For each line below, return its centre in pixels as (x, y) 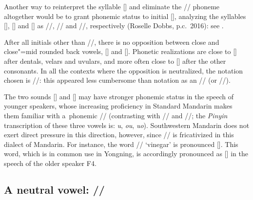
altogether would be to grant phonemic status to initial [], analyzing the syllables (125, 16)
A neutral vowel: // (54, 189)
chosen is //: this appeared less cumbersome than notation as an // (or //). (117, 80)
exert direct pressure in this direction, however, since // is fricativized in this (119, 135)
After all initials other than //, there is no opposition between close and (112, 42)
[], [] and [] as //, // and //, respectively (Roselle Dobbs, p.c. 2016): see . (114, 26)
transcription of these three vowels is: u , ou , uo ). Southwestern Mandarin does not (127, 125)
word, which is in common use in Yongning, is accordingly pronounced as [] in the (126, 154)
